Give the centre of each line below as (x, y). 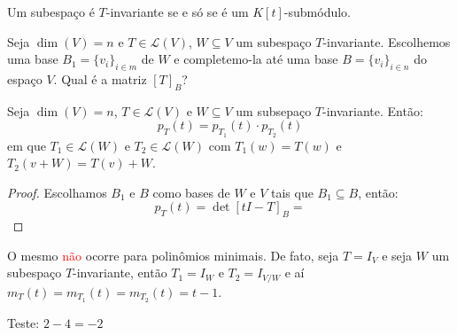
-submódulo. (318, 12)
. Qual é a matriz (100, 78)
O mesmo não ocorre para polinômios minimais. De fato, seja (173, 255)
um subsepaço (274, 110)
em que (27, 145)
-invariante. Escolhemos (387, 41)
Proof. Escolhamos (57, 192)
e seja (397, 255)
